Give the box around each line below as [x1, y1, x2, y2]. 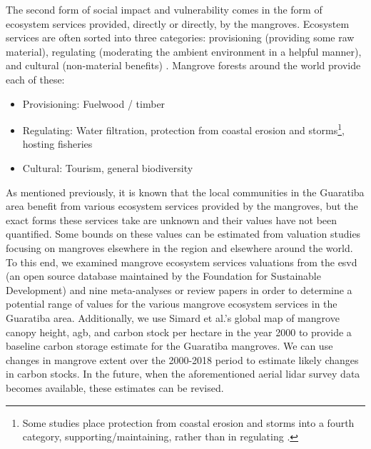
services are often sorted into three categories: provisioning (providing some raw [6, 30, 355, 45]
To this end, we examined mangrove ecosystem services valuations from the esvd [6, 254, 357, 269]
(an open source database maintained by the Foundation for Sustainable [6, 268, 321, 283]
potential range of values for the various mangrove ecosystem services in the [6, 296, 337, 311]
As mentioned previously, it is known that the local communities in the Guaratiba [6, 184, 365, 199]
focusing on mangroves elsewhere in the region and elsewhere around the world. [6, 240, 353, 255]
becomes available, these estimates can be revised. [6, 380, 224, 395]
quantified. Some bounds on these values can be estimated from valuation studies [6, 226, 361, 241]
